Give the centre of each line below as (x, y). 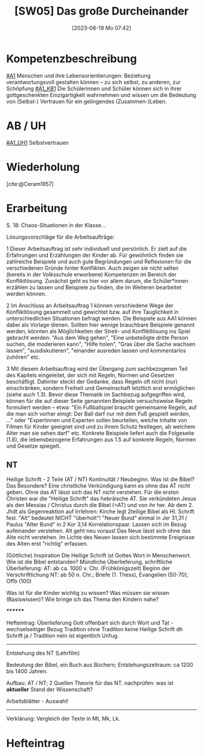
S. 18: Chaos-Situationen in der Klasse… (56, 225)
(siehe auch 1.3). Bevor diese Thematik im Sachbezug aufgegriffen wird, (96, 394)
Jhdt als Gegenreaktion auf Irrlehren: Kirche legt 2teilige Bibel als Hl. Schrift (100, 512)
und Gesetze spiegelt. (34, 446)
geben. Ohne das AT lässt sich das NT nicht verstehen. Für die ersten (93, 492)
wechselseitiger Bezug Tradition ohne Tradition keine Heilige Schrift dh (95, 629)
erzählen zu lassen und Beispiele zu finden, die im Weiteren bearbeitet (94, 287)
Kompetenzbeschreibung (72, 58)
